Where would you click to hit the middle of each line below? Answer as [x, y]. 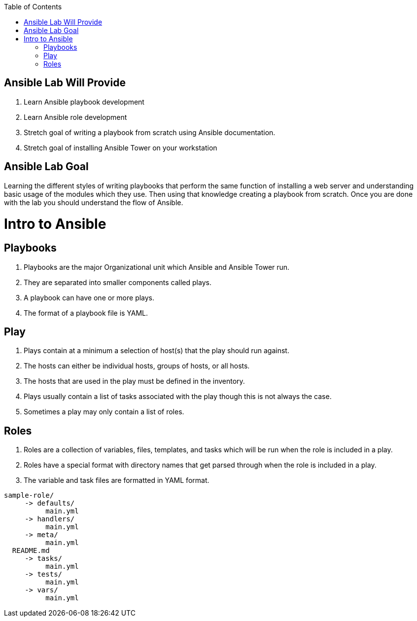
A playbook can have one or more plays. [89, 297]
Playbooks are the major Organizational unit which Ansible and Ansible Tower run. [157, 267]
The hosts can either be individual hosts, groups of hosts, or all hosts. [137, 366]
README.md [31, 551]
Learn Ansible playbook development [84, 102]
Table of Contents [33, 7]
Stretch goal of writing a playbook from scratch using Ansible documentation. [150, 132]
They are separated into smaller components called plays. [118, 282]
